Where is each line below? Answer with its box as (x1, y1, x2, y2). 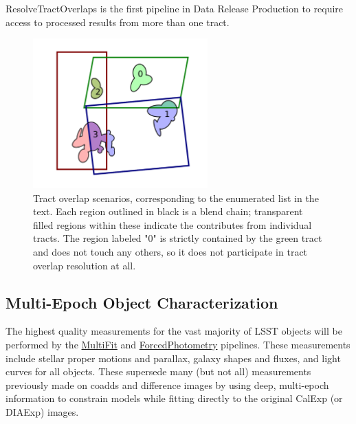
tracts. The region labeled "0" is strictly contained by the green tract (33, 231, 322, 245)
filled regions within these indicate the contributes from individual (33, 217, 312, 232)
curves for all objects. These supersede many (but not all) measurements (5, 364, 311, 379)
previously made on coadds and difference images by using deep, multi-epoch (5, 377, 329, 392)
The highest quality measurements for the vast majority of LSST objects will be (5, 324, 342, 338)
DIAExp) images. (5, 404, 79, 419)
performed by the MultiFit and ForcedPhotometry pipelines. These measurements (5, 337, 351, 351)
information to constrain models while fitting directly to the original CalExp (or (5, 391, 343, 405)
